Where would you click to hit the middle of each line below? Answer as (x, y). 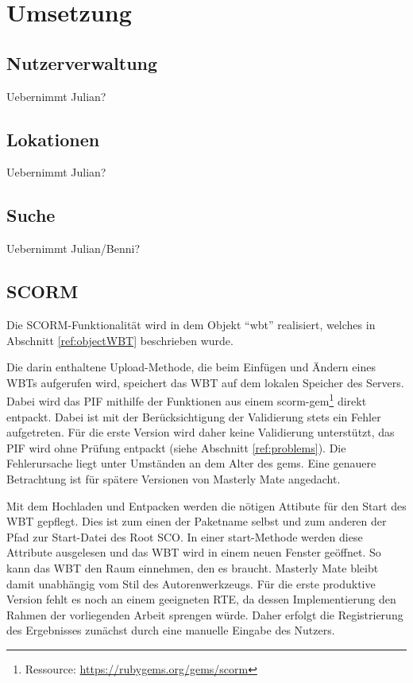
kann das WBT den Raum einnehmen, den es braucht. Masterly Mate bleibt (193, 567)
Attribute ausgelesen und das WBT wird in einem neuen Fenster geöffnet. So (194, 552)
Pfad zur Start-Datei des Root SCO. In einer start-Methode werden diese (185, 536)
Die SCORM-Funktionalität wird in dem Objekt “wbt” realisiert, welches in (191, 324)
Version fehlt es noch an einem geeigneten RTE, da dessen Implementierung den (201, 599)
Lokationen (53, 139)
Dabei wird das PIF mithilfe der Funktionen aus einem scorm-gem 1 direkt (187, 400)
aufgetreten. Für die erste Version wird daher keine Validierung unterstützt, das (201, 432)
